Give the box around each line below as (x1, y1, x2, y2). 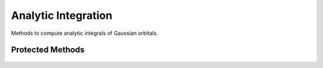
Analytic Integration (11, 9, 113, 22)
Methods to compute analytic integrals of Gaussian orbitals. (11, 30, 159, 37)
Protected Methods (11, 45, 85, 55)
